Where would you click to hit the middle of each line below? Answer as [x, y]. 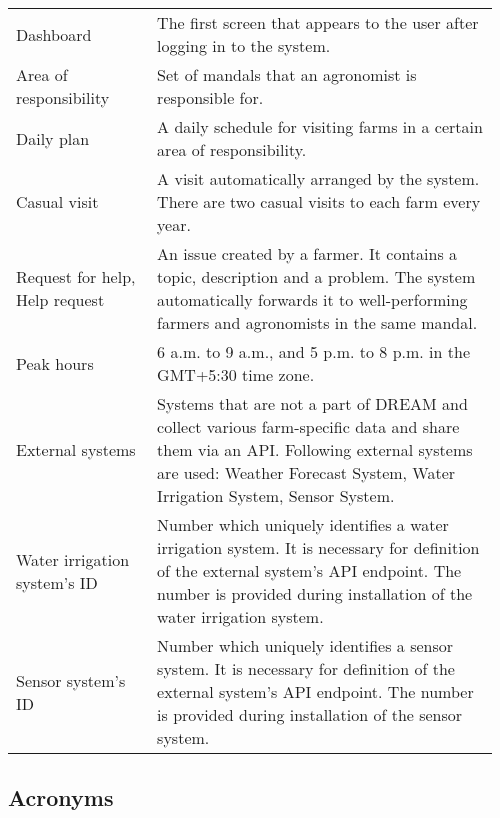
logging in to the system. [244, 45]
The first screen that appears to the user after [318, 22]
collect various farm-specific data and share [308, 426]
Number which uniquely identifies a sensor [305, 645]
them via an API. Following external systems [315, 449]
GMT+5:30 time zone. [236, 374]
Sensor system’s [71, 680]
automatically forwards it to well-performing [312, 299]
